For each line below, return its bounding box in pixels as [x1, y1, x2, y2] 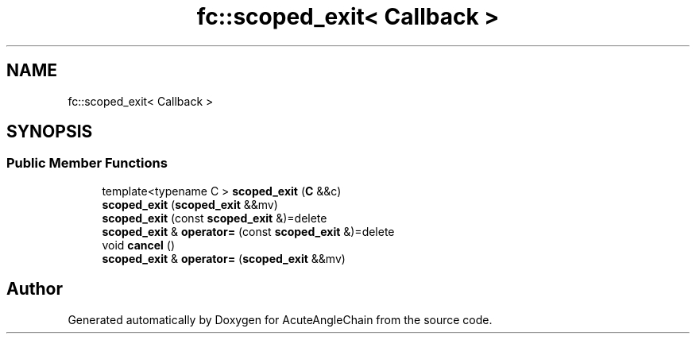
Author [6, 279, 63, 299]
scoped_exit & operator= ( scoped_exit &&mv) [102, 251, 346, 265]
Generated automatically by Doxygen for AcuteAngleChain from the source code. [68, 312, 493, 326]
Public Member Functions [6, 155, 168, 172]
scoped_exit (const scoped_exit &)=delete [102, 211, 327, 225]
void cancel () [102, 238, 176, 252]
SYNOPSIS [6, 122, 93, 142]
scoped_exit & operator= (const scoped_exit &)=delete [102, 224, 395, 238]
